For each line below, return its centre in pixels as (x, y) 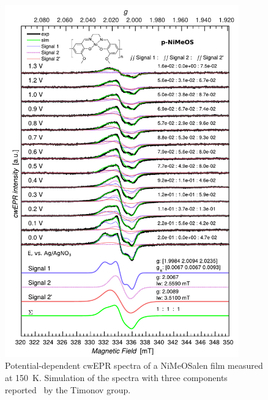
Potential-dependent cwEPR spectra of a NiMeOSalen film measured (134, 365)
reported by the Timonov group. (68, 389)
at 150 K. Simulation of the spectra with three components (116, 377)
